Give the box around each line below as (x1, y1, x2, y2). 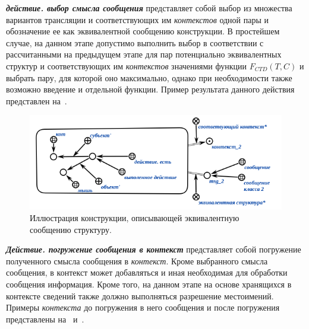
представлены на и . (6, 312, 84, 325)
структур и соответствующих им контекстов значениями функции (6, 59, 247, 72)
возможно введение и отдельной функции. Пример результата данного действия (6, 83, 295, 95)
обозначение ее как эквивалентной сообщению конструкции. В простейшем (6, 25, 280, 37)
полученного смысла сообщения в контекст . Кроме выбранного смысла (6, 254, 268, 267)
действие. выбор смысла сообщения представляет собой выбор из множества (6, 2, 292, 14)
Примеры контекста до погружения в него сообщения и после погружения (6, 301, 280, 314)
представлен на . (6, 94, 67, 107)
